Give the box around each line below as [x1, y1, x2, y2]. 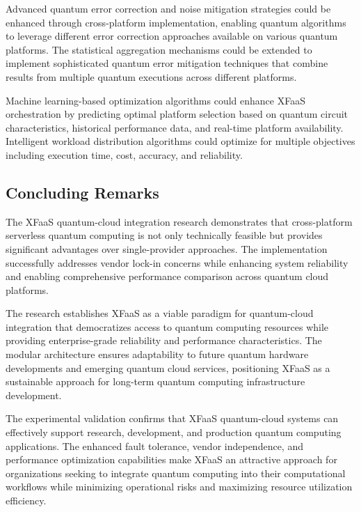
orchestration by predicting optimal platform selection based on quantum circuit [6, 107, 348, 121]
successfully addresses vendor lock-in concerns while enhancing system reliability [6, 255, 348, 270]
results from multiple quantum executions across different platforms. [6, 69, 297, 84]
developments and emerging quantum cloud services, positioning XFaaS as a [6, 360, 330, 375]
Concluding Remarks [6, 181, 159, 203]
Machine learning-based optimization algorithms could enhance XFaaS [6, 93, 305, 107]
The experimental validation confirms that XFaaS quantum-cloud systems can [6, 411, 339, 426]
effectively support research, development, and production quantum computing [6, 425, 342, 440]
